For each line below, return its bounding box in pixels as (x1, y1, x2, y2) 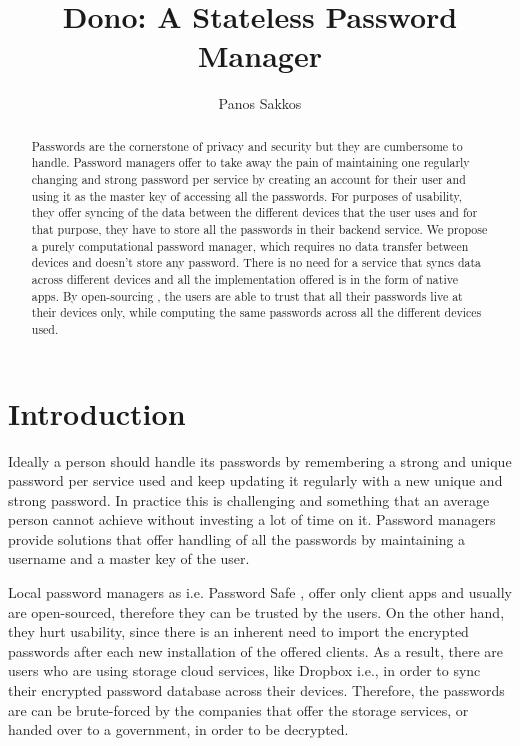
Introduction (8, 392, 186, 433)
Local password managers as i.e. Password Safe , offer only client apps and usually (8, 582, 512, 603)
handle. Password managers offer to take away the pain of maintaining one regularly (31, 154, 470, 171)
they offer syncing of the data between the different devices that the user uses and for (31, 204, 478, 221)
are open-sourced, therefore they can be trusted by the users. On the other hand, (8, 601, 505, 622)
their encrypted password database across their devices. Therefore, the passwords (8, 680, 505, 701)
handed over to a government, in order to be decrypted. (8, 719, 349, 740)
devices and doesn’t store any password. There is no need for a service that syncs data (31, 254, 482, 271)
